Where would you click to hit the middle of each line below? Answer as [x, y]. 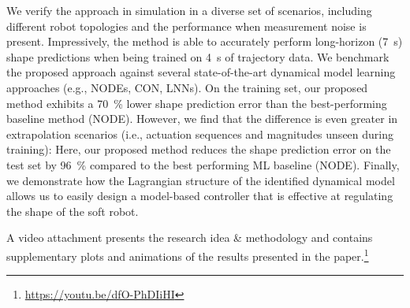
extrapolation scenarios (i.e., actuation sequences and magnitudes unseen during [200, 134]
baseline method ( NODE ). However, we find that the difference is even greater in [202, 119]
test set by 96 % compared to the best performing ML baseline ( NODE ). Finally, [203, 164]
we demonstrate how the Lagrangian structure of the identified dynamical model [201, 180]
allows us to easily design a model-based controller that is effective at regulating [200, 196]
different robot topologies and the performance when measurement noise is [186, 26]
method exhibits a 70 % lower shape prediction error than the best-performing [197, 103]
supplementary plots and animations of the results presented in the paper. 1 [188, 254]
